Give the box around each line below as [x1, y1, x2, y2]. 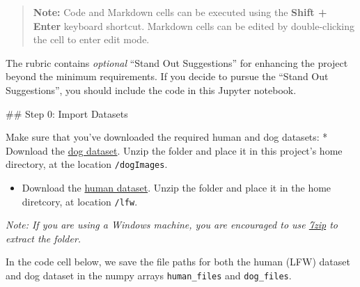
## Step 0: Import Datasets [6, 106, 128, 121]
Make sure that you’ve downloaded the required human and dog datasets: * [6, 130, 328, 144]
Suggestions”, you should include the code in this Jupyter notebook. [6, 82, 297, 97]
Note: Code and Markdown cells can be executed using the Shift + [33, 5, 327, 19]
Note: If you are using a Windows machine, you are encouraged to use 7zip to [6, 217, 338, 232]
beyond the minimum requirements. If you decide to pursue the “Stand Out [6, 69, 329, 84]
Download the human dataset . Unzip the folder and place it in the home [22, 180, 331, 194]
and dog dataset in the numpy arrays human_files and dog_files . [6, 268, 292, 283]
